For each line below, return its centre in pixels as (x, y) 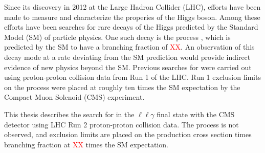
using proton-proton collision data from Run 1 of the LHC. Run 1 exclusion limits (132, 77)
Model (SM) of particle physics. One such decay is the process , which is (117, 37)
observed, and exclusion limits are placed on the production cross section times (128, 134)
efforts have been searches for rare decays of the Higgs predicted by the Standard (131, 27)
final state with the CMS (196, 114)
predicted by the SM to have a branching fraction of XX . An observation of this (129, 47)
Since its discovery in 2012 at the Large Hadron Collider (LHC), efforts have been (132, 7)
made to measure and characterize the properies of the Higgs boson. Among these (132, 17)
